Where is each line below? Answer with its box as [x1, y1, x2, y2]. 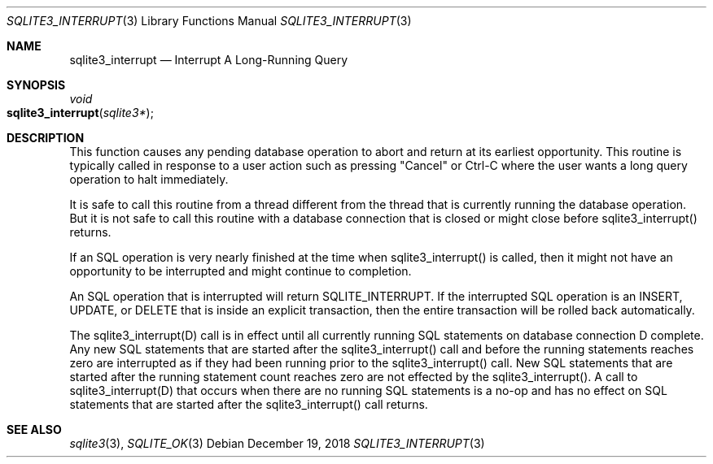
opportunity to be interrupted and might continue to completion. [69, 264, 412, 278]
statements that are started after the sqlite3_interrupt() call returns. [69, 397, 428, 411]
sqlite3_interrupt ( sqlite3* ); [7, 106, 154, 119]
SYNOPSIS [7, 78, 66, 92]
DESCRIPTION [7, 131, 85, 145]
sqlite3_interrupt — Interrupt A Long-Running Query [69, 53, 348, 67]
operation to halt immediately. [69, 172, 229, 186]
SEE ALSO [7, 423, 62, 436]
